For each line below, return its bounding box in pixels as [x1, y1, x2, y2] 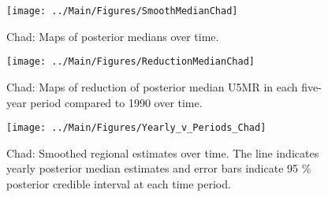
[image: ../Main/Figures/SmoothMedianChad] [6, 6, 238, 17]
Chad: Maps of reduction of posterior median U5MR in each [6, 78, 298, 95]
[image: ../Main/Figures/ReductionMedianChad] [6, 56, 255, 68]
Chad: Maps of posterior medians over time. [6, 28, 219, 44]
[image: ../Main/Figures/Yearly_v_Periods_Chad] [6, 122, 266, 134]
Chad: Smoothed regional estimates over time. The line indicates [6, 144, 319, 161]
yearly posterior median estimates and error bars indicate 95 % [6, 160, 311, 177]
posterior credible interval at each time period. [6, 175, 231, 191]
